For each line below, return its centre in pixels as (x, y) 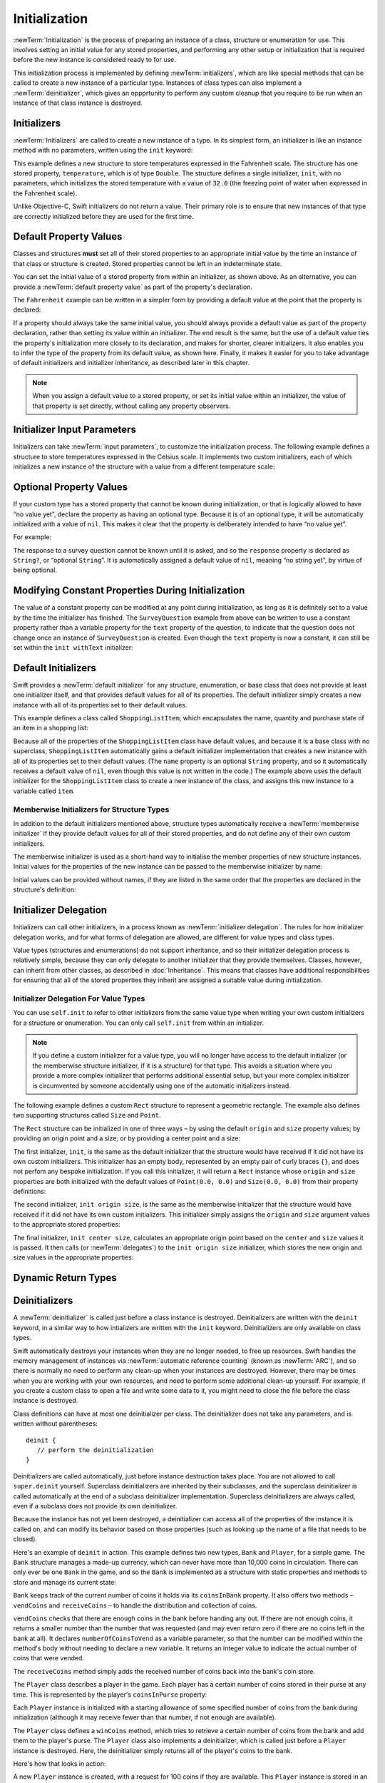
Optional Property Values (71, 487)
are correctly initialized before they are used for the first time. (103, 216)
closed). (25, 1539)
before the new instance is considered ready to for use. (94, 60)
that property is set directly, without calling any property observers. (132, 406)
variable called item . (44, 791)
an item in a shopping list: (51, 728)
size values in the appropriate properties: (73, 1257)
